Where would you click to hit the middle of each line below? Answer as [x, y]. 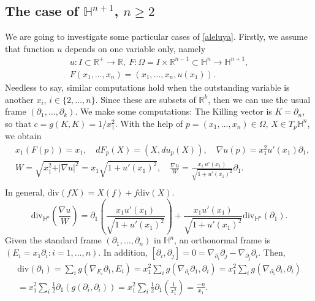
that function [30, 48]
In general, [25, 192]
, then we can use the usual [259, 99]
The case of [42, 11]
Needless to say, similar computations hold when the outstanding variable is [147, 87]
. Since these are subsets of [146, 99]
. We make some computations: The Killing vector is [173, 111]
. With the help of [149, 123]
